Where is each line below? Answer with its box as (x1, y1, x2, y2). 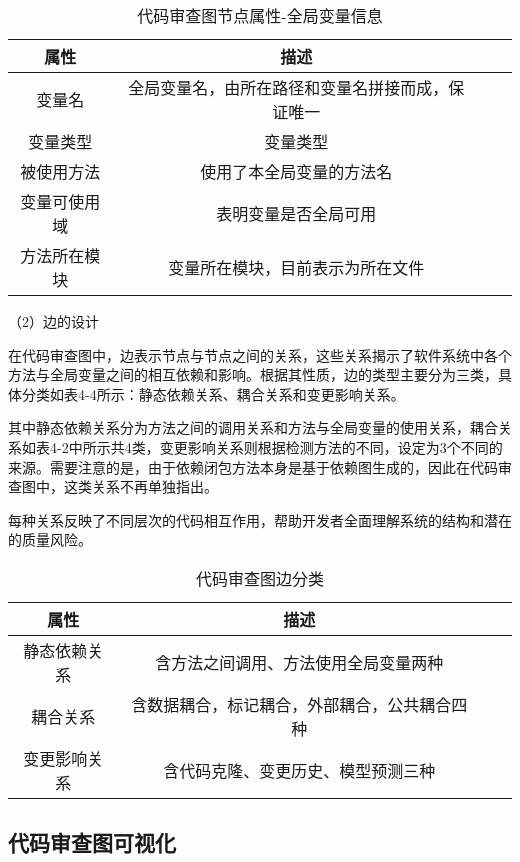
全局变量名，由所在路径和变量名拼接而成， (128, 76, 449, 99)
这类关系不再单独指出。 (63, 476, 218, 497)
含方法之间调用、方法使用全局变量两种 (155, 650, 444, 674)
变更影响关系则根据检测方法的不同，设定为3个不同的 (159, 436, 503, 457)
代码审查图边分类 (195, 566, 324, 590)
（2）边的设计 (8, 311, 99, 331)
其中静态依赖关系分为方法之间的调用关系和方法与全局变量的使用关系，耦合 (8, 417, 498, 438)
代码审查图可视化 (8, 827, 176, 858)
